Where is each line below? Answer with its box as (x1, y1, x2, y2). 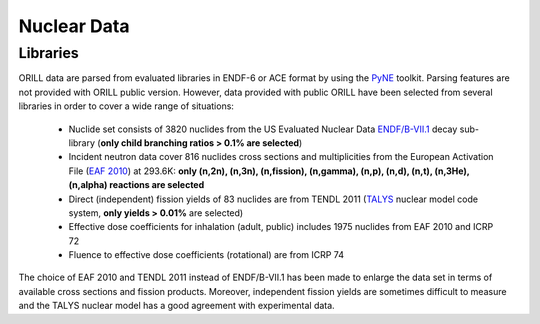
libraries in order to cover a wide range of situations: (18, 100, 235, 112)
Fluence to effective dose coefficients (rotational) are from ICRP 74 (68, 249, 345, 261)
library (68, 136, 95, 149)
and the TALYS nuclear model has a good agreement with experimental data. (18, 300, 335, 312)
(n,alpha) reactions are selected (68, 179, 205, 191)
